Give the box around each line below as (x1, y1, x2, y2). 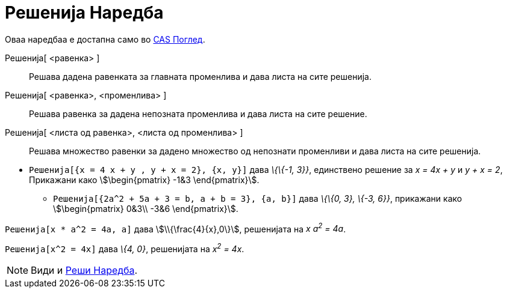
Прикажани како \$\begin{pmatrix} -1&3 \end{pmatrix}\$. (29, 174, 260, 185)
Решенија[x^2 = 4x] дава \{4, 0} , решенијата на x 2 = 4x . (5, 242, 244, 255)
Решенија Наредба (5, 2, 164, 23)
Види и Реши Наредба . (31, 264, 138, 277)
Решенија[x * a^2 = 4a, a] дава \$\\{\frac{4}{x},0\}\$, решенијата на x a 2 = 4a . (5, 222, 346, 234)
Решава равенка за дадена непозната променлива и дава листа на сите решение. (29, 108, 367, 119)
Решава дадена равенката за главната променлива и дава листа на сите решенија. (29, 71, 372, 82)
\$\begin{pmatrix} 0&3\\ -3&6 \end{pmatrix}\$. (53, 203, 238, 214)
